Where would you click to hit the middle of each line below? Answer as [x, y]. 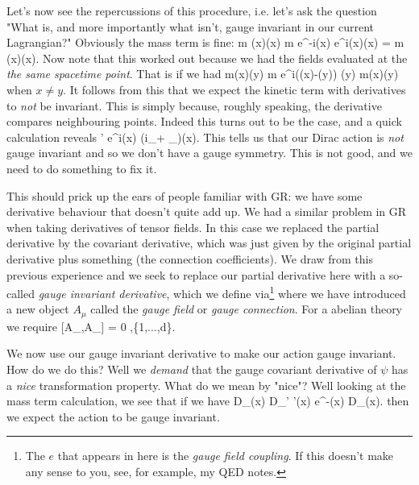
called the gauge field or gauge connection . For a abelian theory [247, 309]
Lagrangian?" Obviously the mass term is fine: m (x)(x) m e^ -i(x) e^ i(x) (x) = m [205, 42]
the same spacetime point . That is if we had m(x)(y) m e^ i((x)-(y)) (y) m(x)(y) [203, 74]
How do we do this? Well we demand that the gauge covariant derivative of [192, 369]
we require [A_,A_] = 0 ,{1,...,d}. [91, 326]
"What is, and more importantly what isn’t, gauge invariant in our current [191, 26]
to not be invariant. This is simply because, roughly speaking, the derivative [194, 105]
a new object [38, 309]
